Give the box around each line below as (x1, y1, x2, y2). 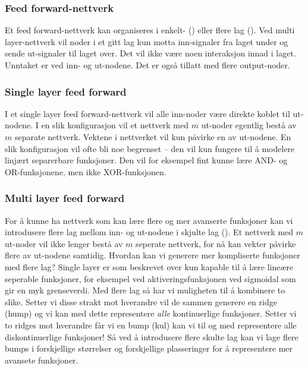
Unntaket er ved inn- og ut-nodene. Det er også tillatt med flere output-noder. (5, 59, 290, 71)
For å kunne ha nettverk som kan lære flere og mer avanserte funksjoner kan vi (5, 214, 293, 226)
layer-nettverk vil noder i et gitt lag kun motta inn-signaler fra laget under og (5, 35, 288, 48)
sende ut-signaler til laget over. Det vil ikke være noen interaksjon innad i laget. (5, 47, 296, 59)
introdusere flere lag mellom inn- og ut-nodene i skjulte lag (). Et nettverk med (5, 226, 294, 238)
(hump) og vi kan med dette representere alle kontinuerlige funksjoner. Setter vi (5, 307, 297, 320)
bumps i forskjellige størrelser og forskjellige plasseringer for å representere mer (5, 342, 293, 355)
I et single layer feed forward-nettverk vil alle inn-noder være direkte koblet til (5, 107, 290, 119)
